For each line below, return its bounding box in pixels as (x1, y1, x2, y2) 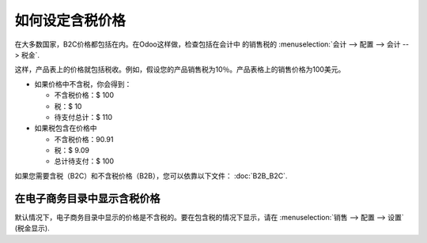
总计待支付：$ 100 (54, 156, 115, 166)
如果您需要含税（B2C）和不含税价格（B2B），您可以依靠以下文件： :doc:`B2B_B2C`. (14, 170, 288, 181)
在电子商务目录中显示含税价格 (14, 192, 161, 205)
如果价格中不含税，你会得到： (34, 79, 132, 88)
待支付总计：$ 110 (54, 112, 113, 121)
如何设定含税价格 (14, 12, 127, 29)
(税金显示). (14, 223, 51, 233)
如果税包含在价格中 (34, 123, 97, 133)
